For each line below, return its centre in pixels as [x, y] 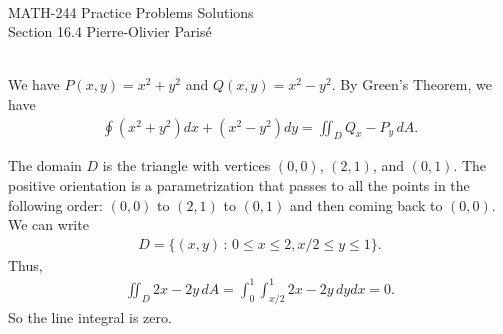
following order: [55, 204]
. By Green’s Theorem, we [411, 84]
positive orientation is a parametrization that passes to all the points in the [239, 184]
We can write [48, 224]
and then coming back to [366, 204]
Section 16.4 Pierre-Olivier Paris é [110, 31]
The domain [45, 165]
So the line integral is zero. [90, 316]
